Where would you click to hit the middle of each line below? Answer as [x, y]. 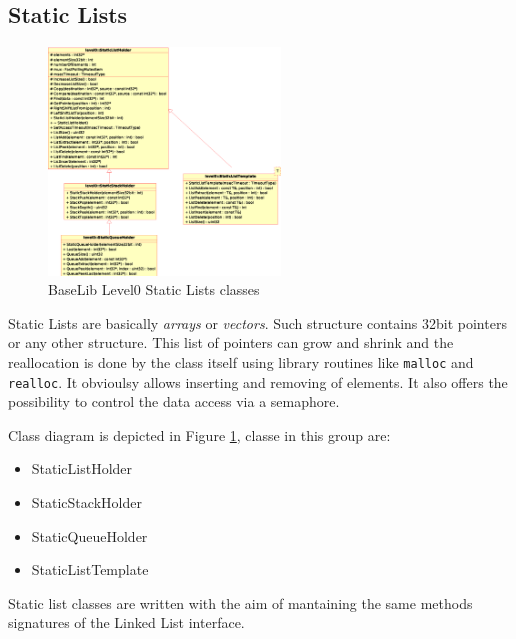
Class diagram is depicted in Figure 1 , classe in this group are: [199, 434]
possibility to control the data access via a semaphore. [174, 401]
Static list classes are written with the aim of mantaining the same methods [240, 602]
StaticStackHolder [86, 502]
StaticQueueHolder [89, 535]
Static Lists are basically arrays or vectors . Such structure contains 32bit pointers [257, 322]
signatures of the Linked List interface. [126, 622]
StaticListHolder [82, 468]
